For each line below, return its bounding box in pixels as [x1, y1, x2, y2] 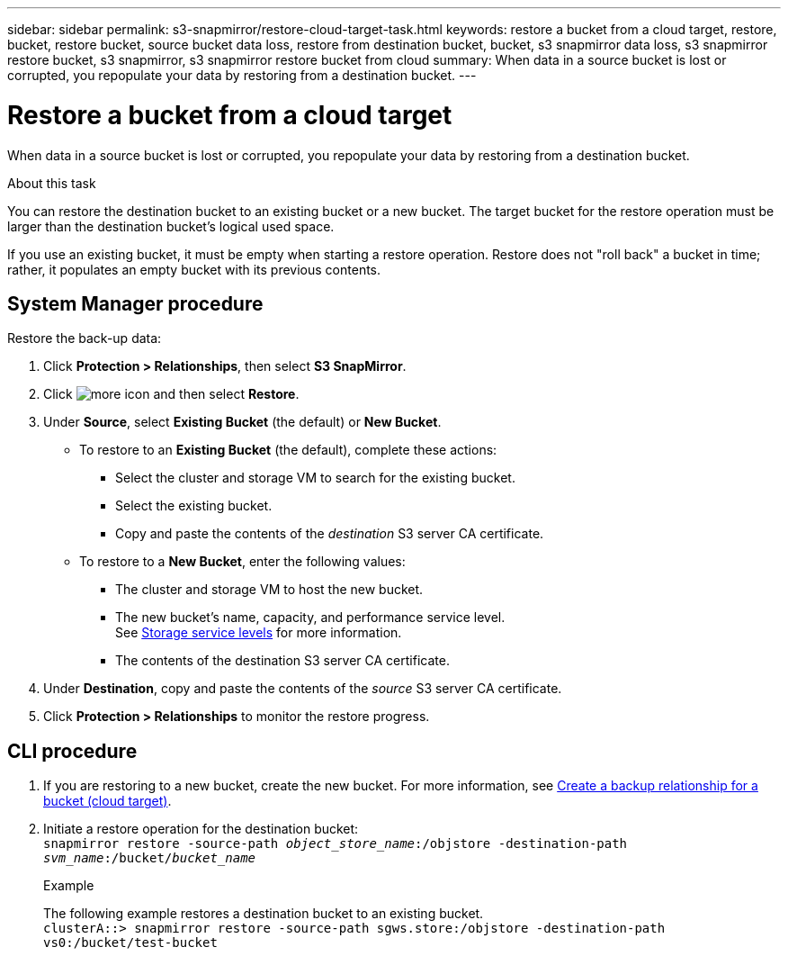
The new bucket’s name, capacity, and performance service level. [115, 609, 506, 626]
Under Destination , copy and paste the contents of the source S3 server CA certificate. [43, 681, 562, 697]
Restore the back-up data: [7, 330, 162, 347]
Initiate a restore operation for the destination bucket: [43, 821, 359, 837]
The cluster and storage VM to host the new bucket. [115, 582, 424, 598]
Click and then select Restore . [43, 386, 300, 402]
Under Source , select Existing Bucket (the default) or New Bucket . [43, 414, 442, 430]
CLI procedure [7, 739, 138, 762]
